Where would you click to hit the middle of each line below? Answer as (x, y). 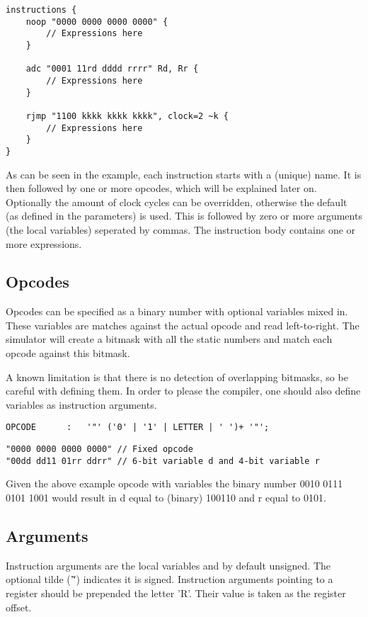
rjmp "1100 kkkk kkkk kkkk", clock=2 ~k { (127, 116)
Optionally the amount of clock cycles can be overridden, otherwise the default (177, 202)
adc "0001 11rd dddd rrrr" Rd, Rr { (112, 69)
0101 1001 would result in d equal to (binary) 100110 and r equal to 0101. (166, 498)
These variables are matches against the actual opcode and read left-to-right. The (183, 325)
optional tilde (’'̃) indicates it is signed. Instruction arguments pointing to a (169, 579)
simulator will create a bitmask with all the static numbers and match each (169, 339)
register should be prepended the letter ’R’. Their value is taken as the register (176, 593)
